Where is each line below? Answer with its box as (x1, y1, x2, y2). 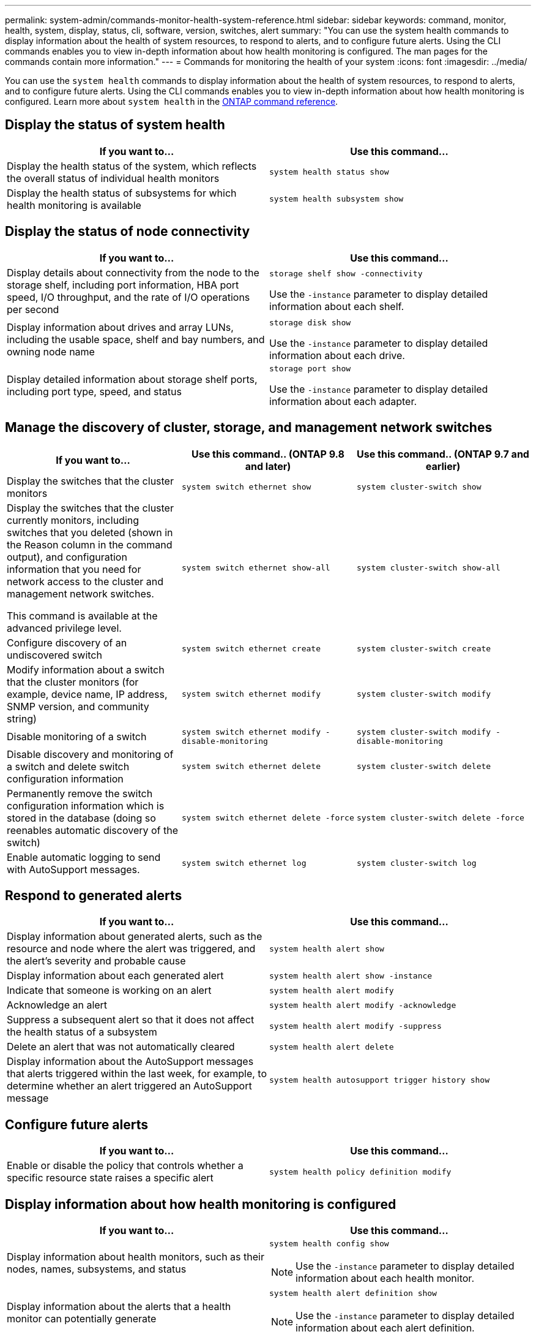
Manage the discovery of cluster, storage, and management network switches (5, 420, 493, 436)
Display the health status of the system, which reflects (7, 159, 257, 172)
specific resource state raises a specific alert (7, 1172, 214, 1184)
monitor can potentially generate (7, 1312, 157, 1325)
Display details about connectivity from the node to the (7, 266, 259, 279)
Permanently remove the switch (7, 787, 153, 800)
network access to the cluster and (7, 575, 163, 588)
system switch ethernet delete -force (181, 813, 354, 823)
